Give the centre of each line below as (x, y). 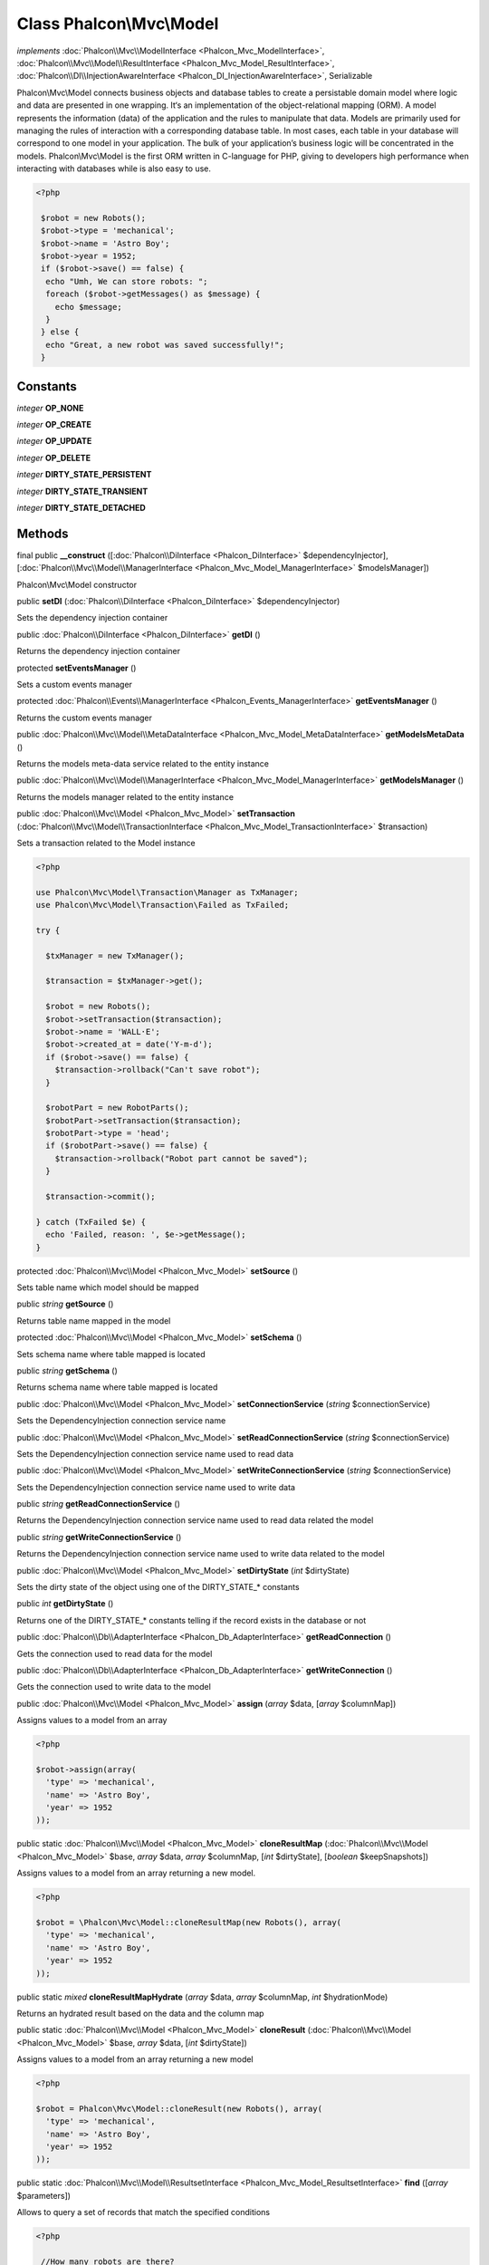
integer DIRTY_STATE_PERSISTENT (84, 475)
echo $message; (88, 307)
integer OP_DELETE (53, 458)
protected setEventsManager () (77, 668)
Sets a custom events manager (75, 684)
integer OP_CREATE (54, 425)
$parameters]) (44, 2195)
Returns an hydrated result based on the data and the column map (140, 2013)
